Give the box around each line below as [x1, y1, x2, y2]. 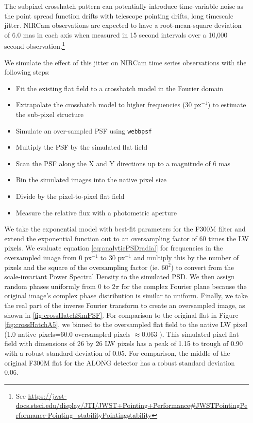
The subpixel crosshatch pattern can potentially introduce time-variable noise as [4, 1, 244, 11]
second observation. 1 [4, 39, 65, 51]
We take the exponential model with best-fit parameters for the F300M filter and [4, 224, 246, 234]
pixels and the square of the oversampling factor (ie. [4, 262, 159, 272]
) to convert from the [171, 262, 234, 272]
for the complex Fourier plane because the [121, 281, 247, 291]
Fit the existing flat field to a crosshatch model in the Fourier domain [16, 83, 223, 93]
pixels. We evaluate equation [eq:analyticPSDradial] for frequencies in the [4, 243, 223, 253]
